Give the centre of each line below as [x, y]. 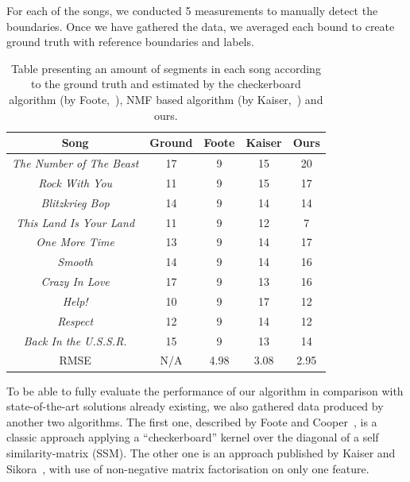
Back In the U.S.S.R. [75, 340]
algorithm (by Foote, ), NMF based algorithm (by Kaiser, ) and [166, 99]
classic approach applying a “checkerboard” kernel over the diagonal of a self [193, 437]
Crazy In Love [75, 281]
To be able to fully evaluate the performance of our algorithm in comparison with [205, 390]
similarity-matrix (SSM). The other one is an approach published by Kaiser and [201, 452]
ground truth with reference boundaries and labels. [130, 42]
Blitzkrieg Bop [75, 202]
